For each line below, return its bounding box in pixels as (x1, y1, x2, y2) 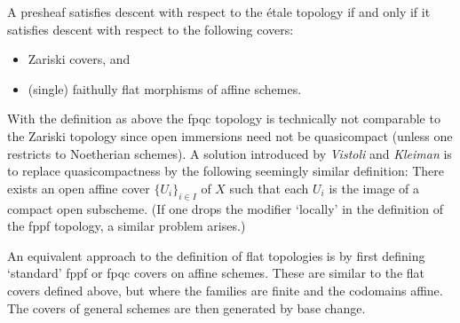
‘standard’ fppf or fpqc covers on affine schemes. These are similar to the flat (7, 264, 425, 282)
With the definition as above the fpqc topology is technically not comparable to (7, 109, 440, 128)
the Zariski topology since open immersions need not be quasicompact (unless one (7, 126, 453, 145)
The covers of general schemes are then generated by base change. (7, 298, 366, 317)
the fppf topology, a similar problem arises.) (7, 217, 246, 235)
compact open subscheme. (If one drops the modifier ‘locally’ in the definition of (7, 199, 444, 217)
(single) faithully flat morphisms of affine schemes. (28, 79, 302, 98)
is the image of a (329, 178, 419, 197)
